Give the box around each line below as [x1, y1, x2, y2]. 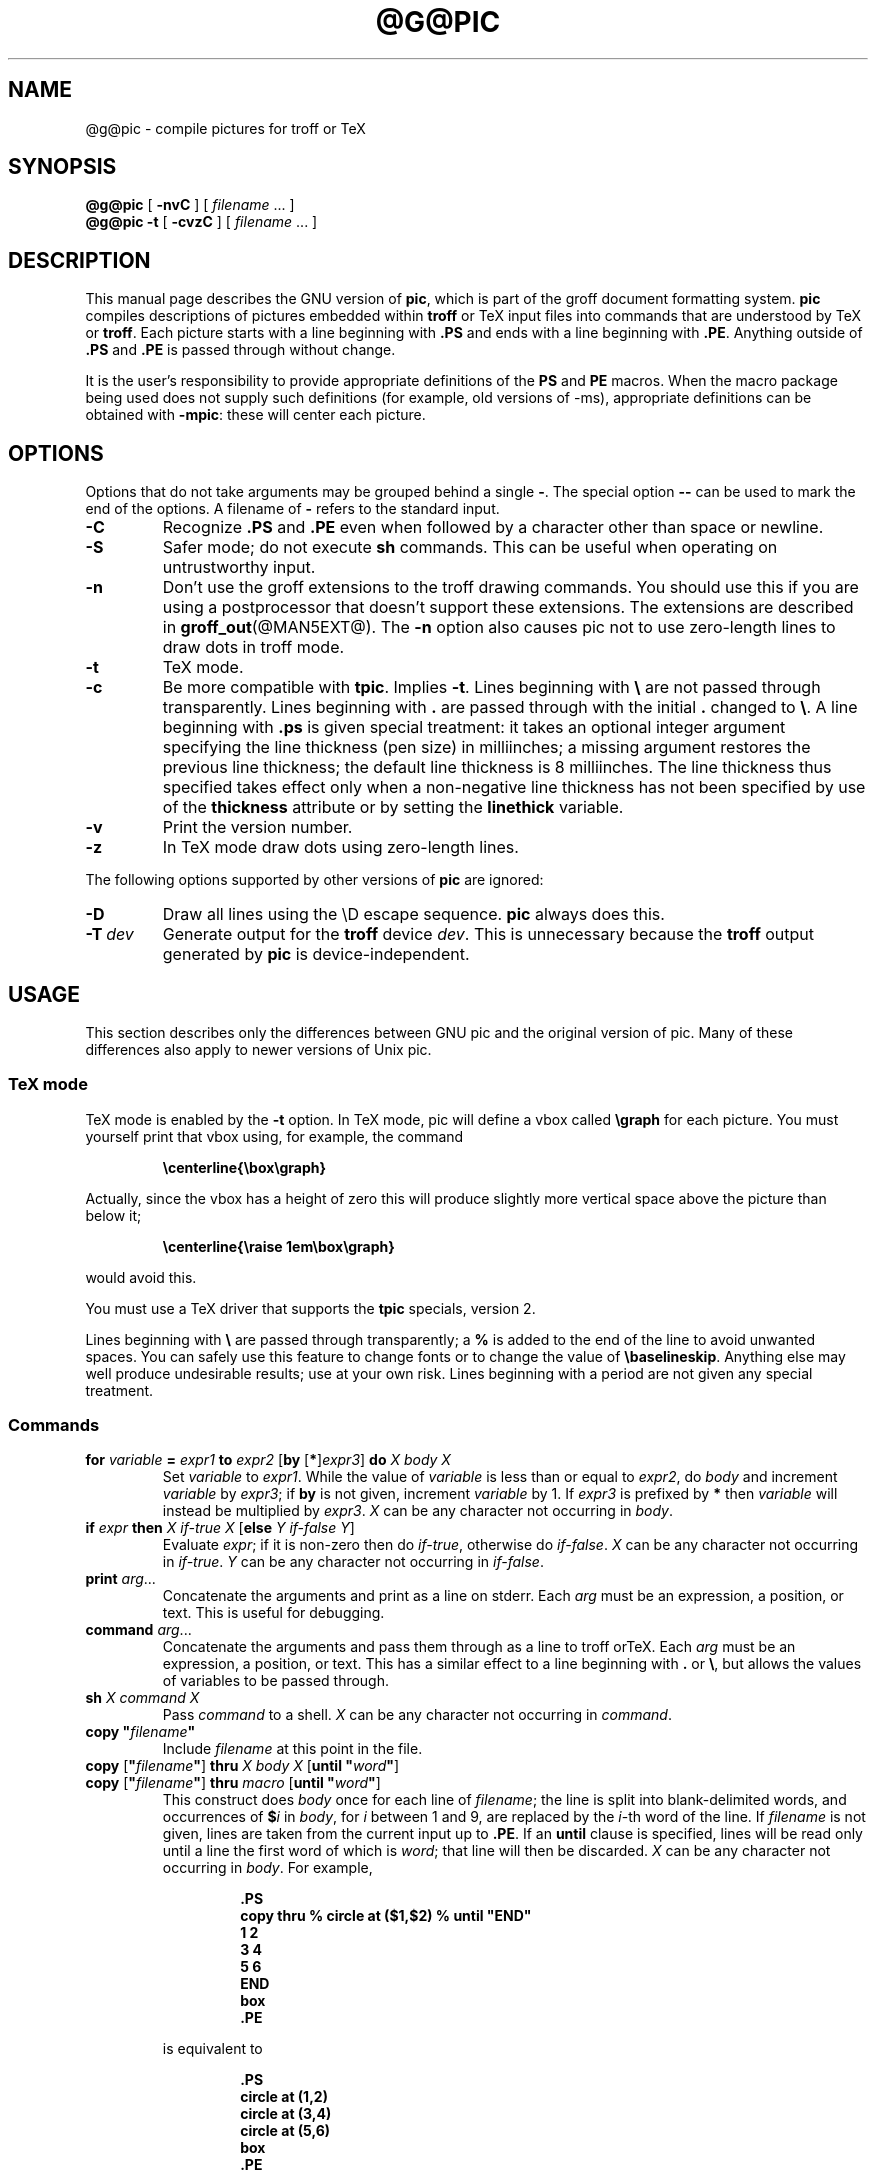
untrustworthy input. [162, 557, 316, 578]
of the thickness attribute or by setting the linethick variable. [162, 797, 624, 818]
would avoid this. [85, 1268, 197, 1286]
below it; [85, 1206, 142, 1224]
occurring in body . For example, [162, 1859, 373, 1877]
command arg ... [85, 1621, 192, 1639]
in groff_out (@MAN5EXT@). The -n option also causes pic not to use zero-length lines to [162, 617, 836, 638]
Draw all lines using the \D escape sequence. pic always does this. [162, 904, 665, 925]
